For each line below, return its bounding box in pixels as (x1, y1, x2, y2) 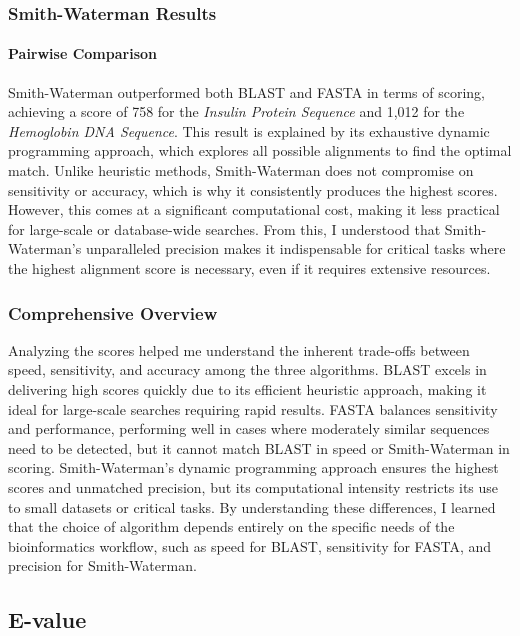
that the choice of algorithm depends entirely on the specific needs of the (8, 516, 455, 537)
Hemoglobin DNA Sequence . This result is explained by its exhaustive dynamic (8, 120, 490, 141)
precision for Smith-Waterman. (8, 555, 197, 576)
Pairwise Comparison (8, 43, 158, 64)
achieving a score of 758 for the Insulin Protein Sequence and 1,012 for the (8, 101, 465, 122)
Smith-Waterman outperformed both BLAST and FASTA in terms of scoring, (8, 81, 485, 102)
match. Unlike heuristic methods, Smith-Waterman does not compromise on (8, 160, 474, 181)
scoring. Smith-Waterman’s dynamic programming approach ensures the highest (8, 457, 499, 478)
